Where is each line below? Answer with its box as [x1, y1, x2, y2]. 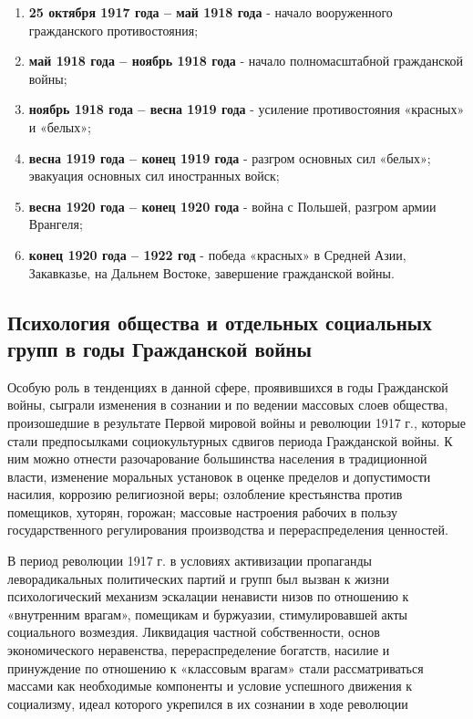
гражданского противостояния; [28, 20, 199, 39]
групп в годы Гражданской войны [7, 334, 312, 362]
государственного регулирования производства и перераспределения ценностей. [7, 520, 448, 539]
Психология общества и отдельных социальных [7, 307, 432, 336]
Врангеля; [28, 214, 83, 234]
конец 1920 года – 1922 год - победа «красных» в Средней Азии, [28, 245, 406, 264]
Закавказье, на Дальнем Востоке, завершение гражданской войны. [28, 263, 395, 282]
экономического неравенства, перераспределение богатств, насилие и [7, 641, 390, 660]
